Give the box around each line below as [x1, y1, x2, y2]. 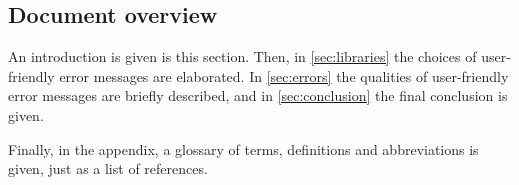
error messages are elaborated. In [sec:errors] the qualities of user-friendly [59, 65, 509, 86]
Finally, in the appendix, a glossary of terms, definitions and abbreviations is [8, 138, 479, 159]
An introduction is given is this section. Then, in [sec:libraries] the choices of [8, 46, 477, 67]
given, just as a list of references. [8, 158, 208, 179]
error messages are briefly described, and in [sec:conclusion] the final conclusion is [8, 85, 508, 106]
